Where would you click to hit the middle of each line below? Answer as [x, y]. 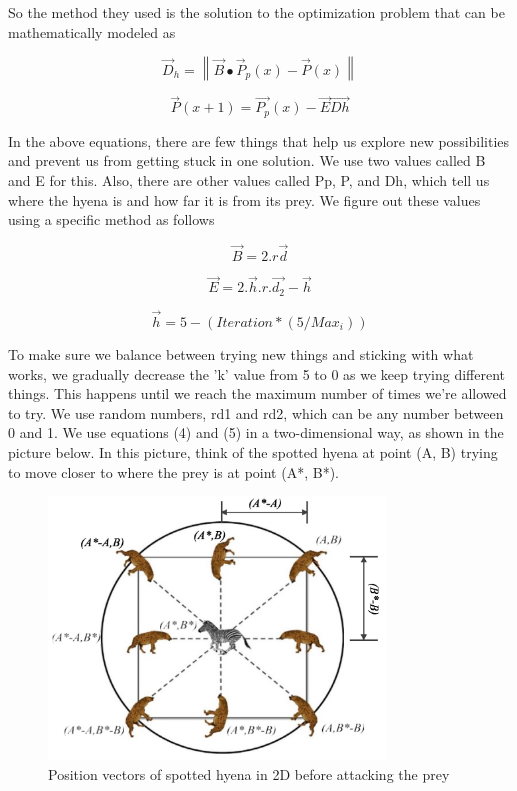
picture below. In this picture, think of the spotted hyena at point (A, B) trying [253, 451]
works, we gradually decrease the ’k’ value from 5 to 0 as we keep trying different [257, 373]
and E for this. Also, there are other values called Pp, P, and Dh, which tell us [249, 180]
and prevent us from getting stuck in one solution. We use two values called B [247, 160]
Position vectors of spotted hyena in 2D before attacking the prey [249, 773]
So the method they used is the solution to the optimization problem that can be [256, 12]
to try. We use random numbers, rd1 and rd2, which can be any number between [256, 412]
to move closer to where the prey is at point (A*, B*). [173, 471]
